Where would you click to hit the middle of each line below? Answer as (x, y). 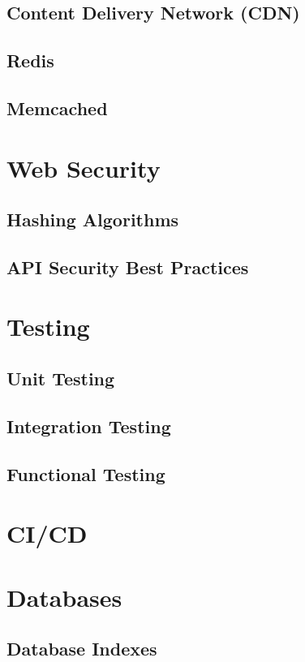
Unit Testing (61, 378)
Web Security (84, 168)
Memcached (57, 107)
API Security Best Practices (128, 267)
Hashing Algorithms (93, 219)
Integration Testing (89, 426)
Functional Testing (86, 473)
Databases (64, 597)
